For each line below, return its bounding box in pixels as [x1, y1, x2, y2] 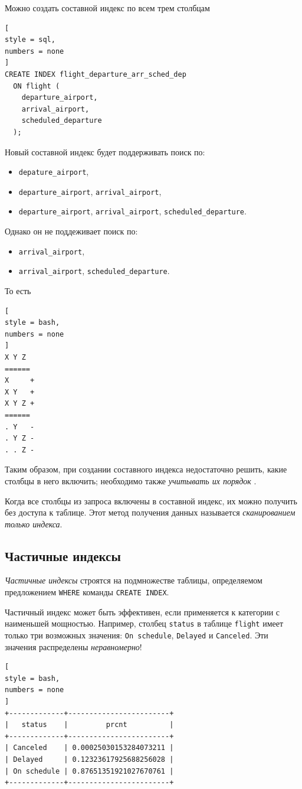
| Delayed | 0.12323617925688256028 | [5, 755, 174, 764]
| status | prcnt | [5, 720, 174, 729]
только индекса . [5, 517, 63, 530]
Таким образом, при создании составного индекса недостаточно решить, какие [5, 463, 287, 475]
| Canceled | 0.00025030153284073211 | [5, 744, 174, 752]
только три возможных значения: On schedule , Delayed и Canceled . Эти [5, 628, 268, 641]
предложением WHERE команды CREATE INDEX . [5, 586, 169, 598]
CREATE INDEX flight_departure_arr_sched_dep [5, 70, 186, 79]
